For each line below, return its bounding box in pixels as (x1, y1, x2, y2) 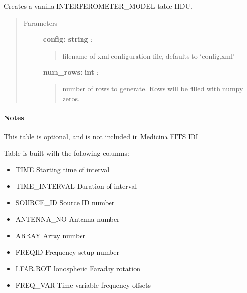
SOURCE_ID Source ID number (15, 197, 115, 207)
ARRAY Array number (15, 230, 85, 240)
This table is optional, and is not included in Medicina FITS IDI (4, 131, 198, 141)
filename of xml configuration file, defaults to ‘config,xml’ (62, 50, 235, 60)
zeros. (62, 93, 80, 103)
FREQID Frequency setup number (15, 247, 119, 257)
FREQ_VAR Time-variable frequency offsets (15, 280, 151, 290)
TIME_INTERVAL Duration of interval (15, 180, 137, 191)
